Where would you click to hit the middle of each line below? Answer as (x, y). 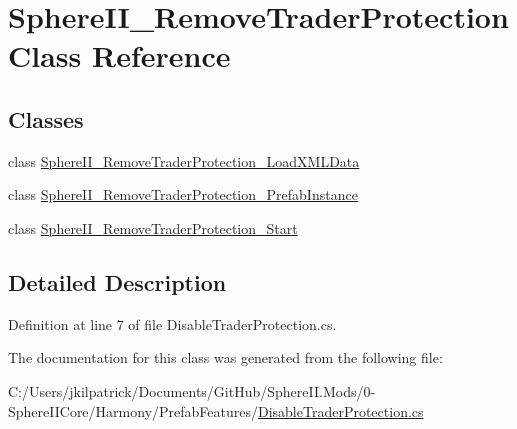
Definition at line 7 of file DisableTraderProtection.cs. (172, 323)
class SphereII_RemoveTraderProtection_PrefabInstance (183, 194)
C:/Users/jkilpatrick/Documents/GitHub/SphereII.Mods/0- (192, 390)
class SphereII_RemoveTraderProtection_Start (153, 227)
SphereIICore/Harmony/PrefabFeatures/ (133, 410)
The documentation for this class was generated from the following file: (225, 357)
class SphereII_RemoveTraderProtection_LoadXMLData (184, 160)
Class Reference (119, 55)
